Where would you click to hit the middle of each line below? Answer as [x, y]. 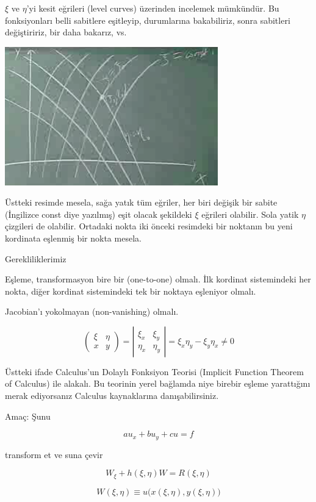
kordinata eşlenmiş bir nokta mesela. [73, 238]
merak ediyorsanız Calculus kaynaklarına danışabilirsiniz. [112, 396]
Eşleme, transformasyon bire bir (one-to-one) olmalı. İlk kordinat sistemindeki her [158, 279]
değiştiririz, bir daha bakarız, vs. [66, 32]
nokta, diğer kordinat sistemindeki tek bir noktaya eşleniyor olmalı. [131, 291]
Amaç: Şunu [28, 416]
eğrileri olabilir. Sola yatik [250, 214]
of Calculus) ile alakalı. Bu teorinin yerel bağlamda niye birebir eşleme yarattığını [158, 383]
